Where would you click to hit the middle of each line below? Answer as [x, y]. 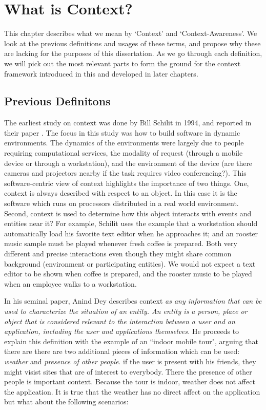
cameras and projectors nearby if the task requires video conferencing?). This [125, 173]
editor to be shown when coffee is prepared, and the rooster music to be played [128, 274]
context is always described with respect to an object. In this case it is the [121, 193]
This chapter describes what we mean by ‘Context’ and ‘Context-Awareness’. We [131, 33]
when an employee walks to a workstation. [70, 283]
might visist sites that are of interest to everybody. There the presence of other [128, 371]
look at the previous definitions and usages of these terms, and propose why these [132, 43]
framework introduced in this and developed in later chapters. [101, 73]
